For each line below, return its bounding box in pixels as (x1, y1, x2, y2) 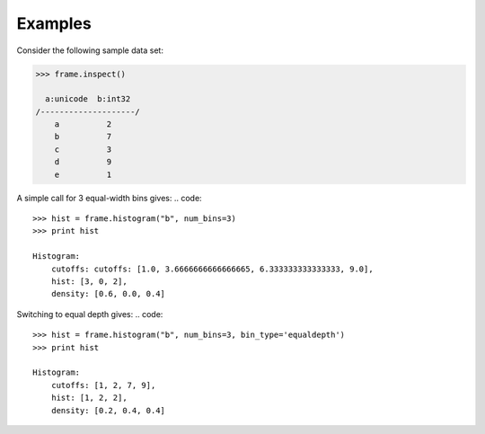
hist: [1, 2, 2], (50, 393, 128, 403)
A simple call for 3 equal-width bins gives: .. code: (16, 192, 202, 203)
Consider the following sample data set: (16, 45, 163, 56)
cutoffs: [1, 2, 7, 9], (50, 380, 156, 390)
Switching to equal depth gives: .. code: (16, 308, 163, 319)
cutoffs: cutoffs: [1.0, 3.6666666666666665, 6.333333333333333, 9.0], (50, 263, 374, 274)
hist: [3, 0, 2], (50, 276, 128, 287)
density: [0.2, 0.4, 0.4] (50, 405, 166, 415)
